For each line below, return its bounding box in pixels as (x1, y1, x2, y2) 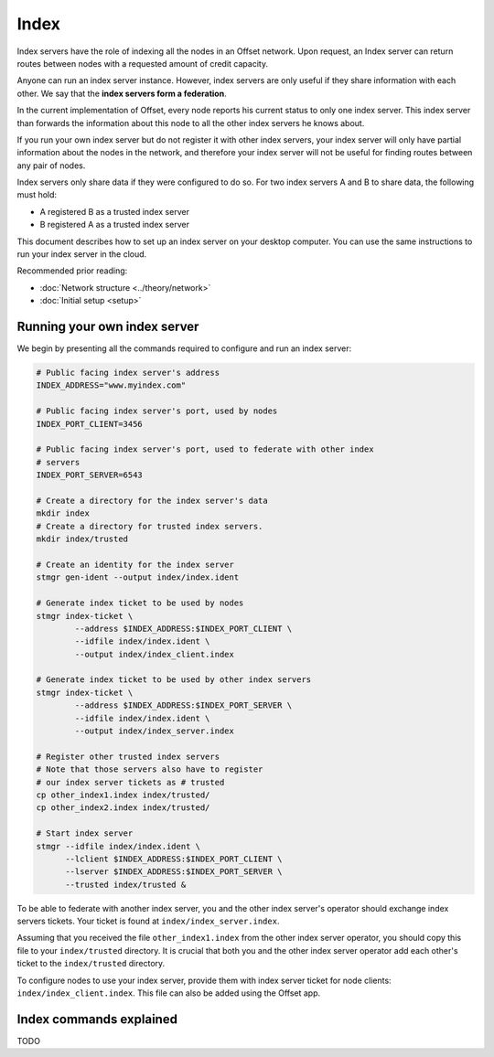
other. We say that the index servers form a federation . (16, 88, 228, 99)
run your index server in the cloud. (16, 249, 147, 260)
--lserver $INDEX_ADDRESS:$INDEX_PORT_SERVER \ (65, 867, 283, 877)
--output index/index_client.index (74, 649, 235, 659)
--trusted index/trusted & (65, 879, 187, 890)
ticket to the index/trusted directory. (16, 958, 166, 969)
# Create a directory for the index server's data (36, 495, 269, 506)
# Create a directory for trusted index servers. (36, 521, 263, 531)
